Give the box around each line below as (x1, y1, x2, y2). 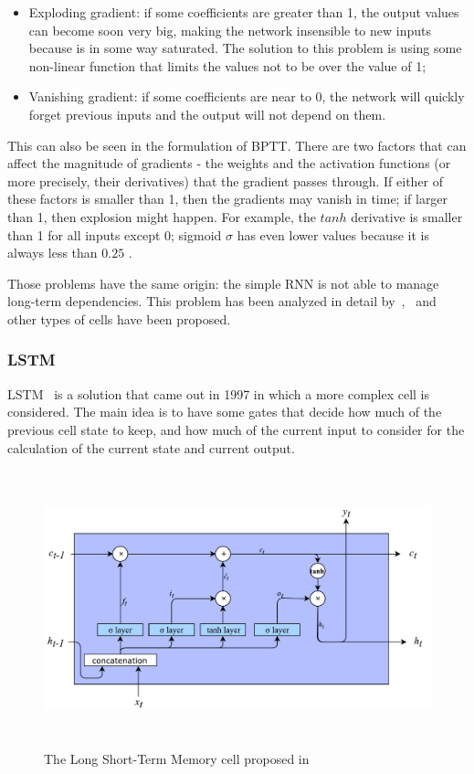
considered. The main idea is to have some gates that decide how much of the (7, 402, 442, 421)
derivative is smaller (351, 207, 463, 226)
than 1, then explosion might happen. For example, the (7, 207, 316, 226)
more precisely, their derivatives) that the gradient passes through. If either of (7, 171, 444, 190)
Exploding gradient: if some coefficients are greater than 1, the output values (28, 3, 459, 21)
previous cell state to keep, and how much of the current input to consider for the (7, 419, 465, 439)
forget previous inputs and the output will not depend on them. (28, 104, 386, 123)
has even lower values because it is (237, 225, 429, 244)
